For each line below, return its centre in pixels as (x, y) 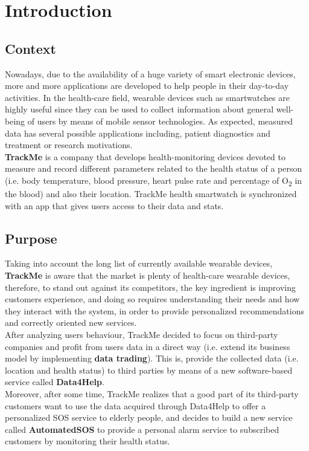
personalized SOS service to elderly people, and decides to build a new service (149, 417)
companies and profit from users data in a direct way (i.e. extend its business (148, 346)
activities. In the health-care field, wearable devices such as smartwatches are (147, 97)
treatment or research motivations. (69, 145)
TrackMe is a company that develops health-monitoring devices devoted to (145, 156)
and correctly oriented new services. (71, 323)
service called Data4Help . (55, 382)
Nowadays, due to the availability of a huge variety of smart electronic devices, (150, 73)
